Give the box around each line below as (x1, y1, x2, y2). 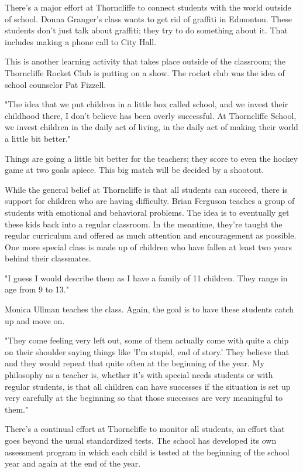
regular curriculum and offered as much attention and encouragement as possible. (5, 229, 297, 241)
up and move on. (5, 314, 65, 326)
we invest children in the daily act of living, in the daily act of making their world (5, 121, 298, 133)
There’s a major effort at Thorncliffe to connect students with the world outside (5, 1, 291, 13)
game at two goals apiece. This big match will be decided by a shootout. (5, 164, 264, 176)
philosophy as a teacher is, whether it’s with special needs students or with (5, 369, 273, 381)
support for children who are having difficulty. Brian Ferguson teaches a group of (5, 195, 295, 207)
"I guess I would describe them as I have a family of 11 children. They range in (5, 271, 288, 284)
